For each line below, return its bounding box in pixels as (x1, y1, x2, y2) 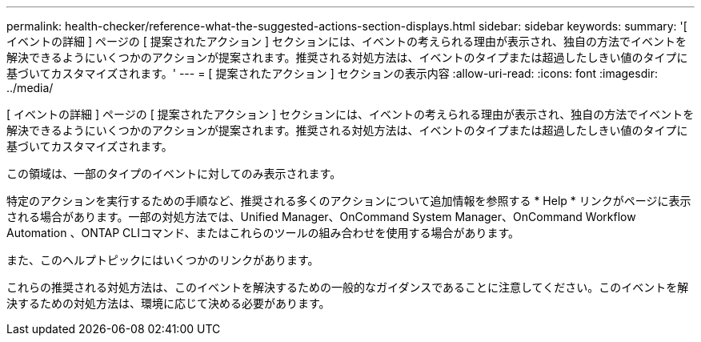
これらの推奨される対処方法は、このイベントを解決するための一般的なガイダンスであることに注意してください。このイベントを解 (6, 280, 689, 294)
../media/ (6, 81, 54, 95)
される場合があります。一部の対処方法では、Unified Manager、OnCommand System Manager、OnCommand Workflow (6, 210, 636, 223)
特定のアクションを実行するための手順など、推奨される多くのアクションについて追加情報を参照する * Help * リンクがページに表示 (6, 194, 691, 207)
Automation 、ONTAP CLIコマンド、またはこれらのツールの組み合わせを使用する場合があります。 (6, 226, 520, 239)
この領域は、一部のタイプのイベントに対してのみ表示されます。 (6, 167, 342, 180)
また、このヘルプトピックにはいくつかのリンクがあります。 (6, 253, 319, 267)
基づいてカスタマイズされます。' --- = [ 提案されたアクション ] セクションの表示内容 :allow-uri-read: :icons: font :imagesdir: (6, 66, 658, 80)
